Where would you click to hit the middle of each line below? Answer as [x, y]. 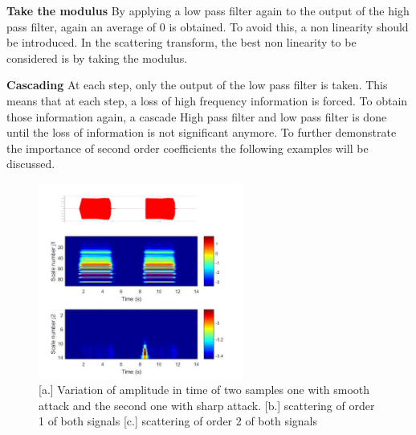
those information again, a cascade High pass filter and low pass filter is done [197, 116]
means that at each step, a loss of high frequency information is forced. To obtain [207, 100]
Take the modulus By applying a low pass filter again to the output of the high [208, 10]
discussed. [31, 164]
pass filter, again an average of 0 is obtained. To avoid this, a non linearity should [208, 26]
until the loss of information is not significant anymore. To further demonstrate [202, 132]
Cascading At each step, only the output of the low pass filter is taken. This [197, 85]
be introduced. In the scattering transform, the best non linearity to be [181, 42]
